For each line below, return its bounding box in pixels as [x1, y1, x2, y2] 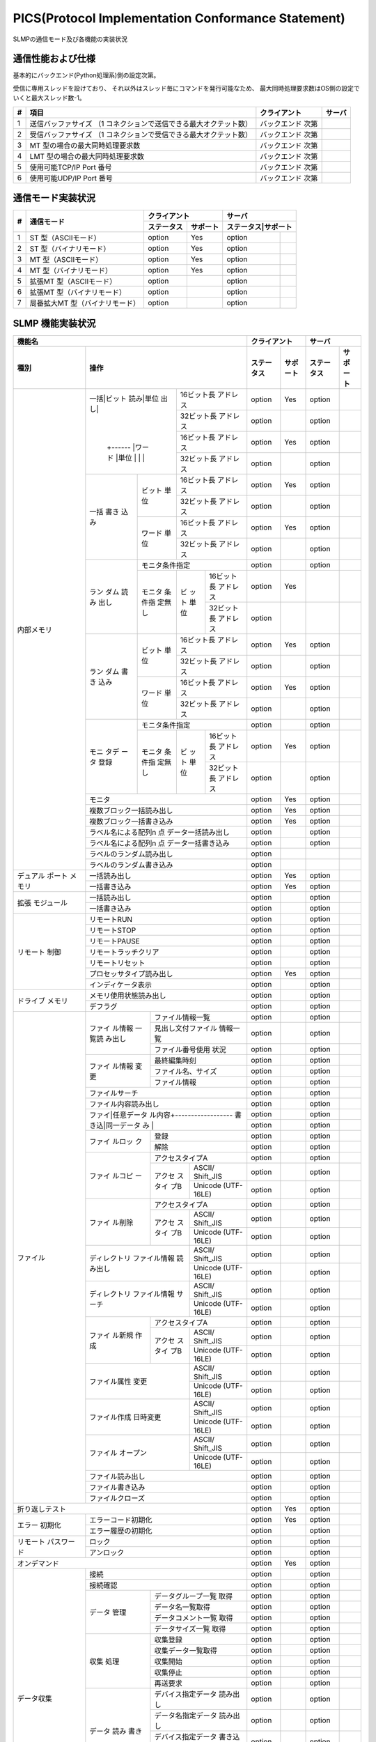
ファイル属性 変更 [89, 1377, 148, 1387]
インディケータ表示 [89, 980, 152, 989]
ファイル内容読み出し [89, 1099, 159, 1109]
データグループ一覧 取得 [154, 1591, 233, 1601]
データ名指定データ [154, 1711, 217, 1720]
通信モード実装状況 [13, 192, 95, 204]
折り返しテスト [17, 1504, 66, 1513]
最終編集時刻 [154, 1056, 196, 1065]
